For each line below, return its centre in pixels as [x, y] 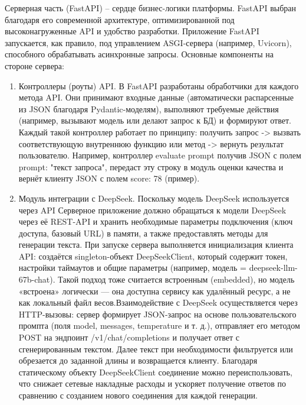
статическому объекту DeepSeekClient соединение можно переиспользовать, [155, 372]
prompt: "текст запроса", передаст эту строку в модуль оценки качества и [151, 166]
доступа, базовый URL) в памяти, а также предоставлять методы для [143, 233]
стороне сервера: [34, 65]
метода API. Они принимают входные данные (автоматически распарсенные [156, 97]
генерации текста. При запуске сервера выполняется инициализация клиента [156, 244]
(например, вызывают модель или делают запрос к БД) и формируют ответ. [155, 120]
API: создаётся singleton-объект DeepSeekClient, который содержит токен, [153, 256]
